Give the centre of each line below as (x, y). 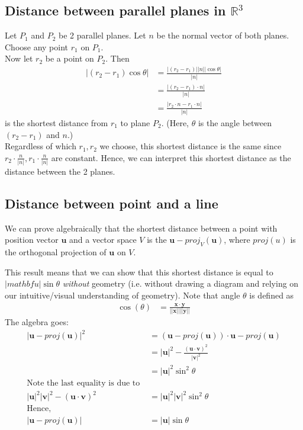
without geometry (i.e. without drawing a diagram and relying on (180, 283)
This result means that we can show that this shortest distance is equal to (139, 272)
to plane (135, 122)
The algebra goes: (37, 322)
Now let (19, 58)
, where (237, 240)
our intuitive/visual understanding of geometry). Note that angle (123, 295)
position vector (32, 240)
